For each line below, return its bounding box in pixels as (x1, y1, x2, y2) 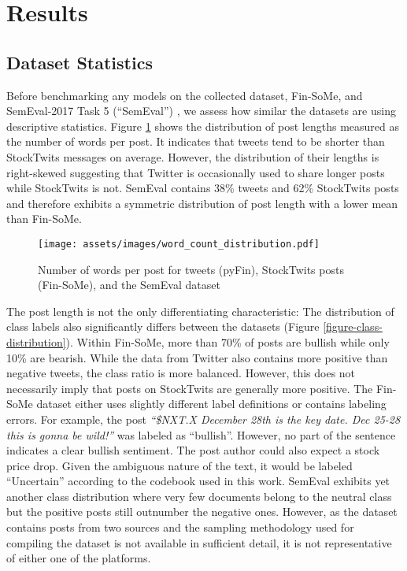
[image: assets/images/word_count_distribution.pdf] (38, 238, 320, 250)
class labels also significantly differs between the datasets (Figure (6, 318, 320, 335)
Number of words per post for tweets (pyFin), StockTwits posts (38, 261, 344, 277)
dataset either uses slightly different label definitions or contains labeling (36, 395, 387, 412)
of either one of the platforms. (6, 550, 151, 566)
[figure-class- (323, 318, 383, 335)
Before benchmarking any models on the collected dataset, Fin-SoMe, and (6, 87, 363, 103)
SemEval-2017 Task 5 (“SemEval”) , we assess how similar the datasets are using (6, 102, 396, 119)
